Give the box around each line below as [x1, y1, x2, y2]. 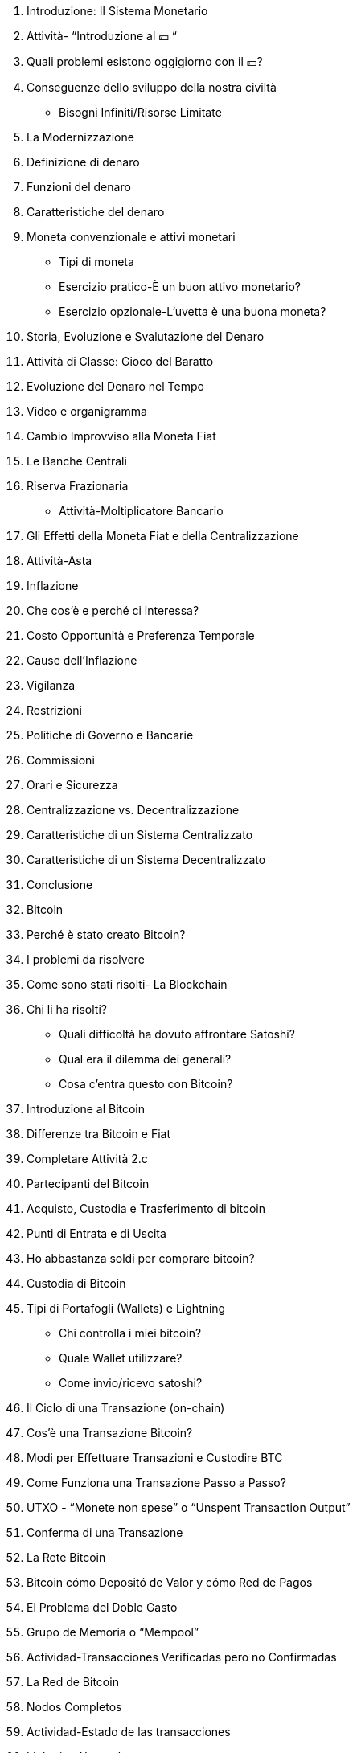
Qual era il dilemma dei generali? [59, 1052, 232, 1066]
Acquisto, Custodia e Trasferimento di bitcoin [27, 1202, 266, 1215]
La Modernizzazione [27, 130, 134, 144]
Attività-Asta [27, 554, 92, 567]
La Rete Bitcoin [27, 1550, 106, 1564]
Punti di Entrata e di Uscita [27, 1227, 166, 1240]
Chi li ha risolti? [27, 1002, 107, 1016]
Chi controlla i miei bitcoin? [59, 1326, 202, 1340]
